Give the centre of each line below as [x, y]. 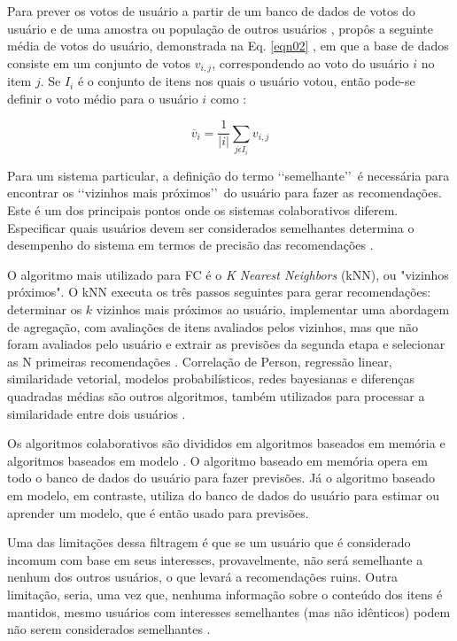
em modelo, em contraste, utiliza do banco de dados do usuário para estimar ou [224, 494]
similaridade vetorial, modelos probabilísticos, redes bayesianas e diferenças [211, 378]
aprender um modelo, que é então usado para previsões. [158, 512]
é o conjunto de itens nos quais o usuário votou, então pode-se [246, 81]
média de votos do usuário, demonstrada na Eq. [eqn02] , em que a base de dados [228, 46]
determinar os [45, 309]
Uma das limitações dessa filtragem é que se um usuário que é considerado [209, 542]
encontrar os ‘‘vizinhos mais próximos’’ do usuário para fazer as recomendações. [225, 193]
